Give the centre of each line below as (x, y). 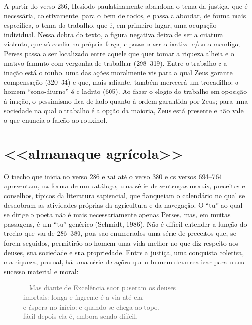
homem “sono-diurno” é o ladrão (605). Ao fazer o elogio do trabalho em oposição (126, 91)
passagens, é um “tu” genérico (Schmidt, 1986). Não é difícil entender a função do (126, 224)
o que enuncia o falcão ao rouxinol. (56, 120)
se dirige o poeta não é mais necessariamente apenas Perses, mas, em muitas (117, 214)
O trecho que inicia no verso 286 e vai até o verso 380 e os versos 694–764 (113, 176)
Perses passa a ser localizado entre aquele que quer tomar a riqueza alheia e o (119, 53)
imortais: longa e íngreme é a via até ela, (84, 297)
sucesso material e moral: (41, 271)
